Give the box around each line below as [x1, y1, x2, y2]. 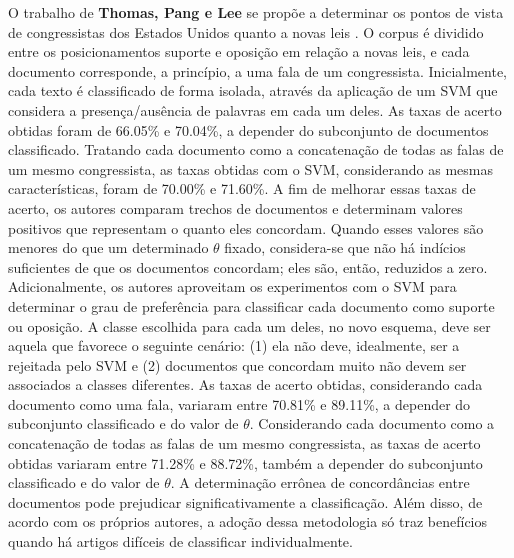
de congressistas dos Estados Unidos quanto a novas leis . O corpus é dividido [8, 21, 484, 42]
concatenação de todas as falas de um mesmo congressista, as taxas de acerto [8, 433, 481, 454]
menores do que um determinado [8, 237, 209, 258]
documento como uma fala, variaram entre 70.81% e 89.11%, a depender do [8, 393, 471, 414]
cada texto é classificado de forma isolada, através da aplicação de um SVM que [8, 80, 498, 101]
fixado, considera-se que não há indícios [224, 237, 466, 258]
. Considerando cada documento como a [249, 413, 495, 434]
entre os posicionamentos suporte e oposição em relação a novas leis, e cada [8, 41, 470, 62]
